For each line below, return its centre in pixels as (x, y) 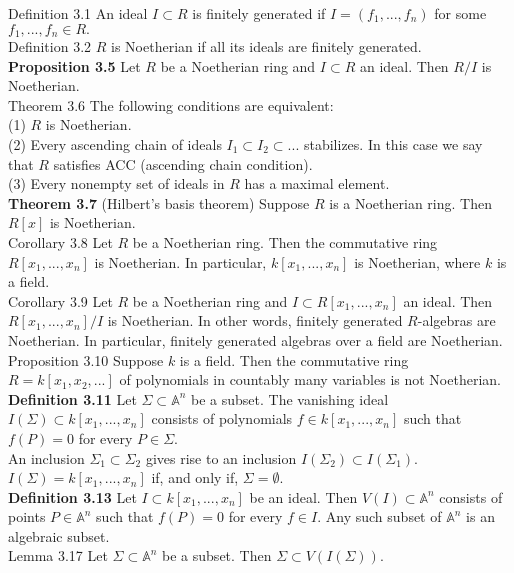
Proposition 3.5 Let (74, 65)
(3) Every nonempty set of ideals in (116, 183)
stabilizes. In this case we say (393, 144)
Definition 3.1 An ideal (78, 13)
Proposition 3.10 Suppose (86, 359)
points (27, 516)
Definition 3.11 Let (72, 398)
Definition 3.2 (50, 46)
